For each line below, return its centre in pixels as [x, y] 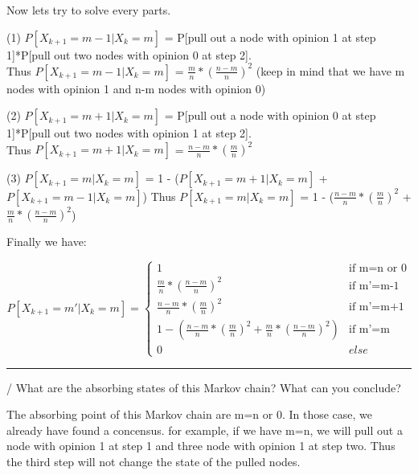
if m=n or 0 [377, 269]
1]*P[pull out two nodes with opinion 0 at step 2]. [129, 54]
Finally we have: [47, 242]
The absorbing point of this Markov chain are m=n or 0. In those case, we [190, 414]
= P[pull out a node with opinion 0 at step [270, 115]
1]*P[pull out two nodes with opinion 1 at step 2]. [129, 133]
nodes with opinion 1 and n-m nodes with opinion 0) [136, 88]
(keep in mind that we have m [330, 70]
